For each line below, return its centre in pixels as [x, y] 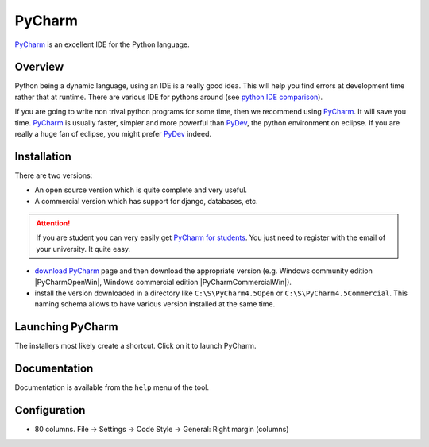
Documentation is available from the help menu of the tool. [112, 387]
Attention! [53, 223]
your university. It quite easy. [83, 249]
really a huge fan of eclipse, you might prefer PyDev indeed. [113, 134]
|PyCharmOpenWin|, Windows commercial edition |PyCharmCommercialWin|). [163, 282]
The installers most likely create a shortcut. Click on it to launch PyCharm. [135, 346]
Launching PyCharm [66, 327]
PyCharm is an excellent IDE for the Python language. [102, 44]
